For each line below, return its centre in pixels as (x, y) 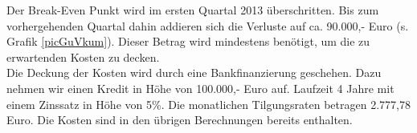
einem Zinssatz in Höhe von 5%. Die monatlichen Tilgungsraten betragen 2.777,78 (208, 104)
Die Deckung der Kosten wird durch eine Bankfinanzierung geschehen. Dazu (194, 73)
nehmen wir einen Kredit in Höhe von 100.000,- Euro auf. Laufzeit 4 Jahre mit (200, 88)
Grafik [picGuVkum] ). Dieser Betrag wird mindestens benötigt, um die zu (188, 41)
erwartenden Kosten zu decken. (83, 56)
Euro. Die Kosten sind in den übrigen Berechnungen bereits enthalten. (180, 120)
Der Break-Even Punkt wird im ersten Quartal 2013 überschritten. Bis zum (193, 10)
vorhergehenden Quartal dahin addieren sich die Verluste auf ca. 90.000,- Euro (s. (208, 25)
